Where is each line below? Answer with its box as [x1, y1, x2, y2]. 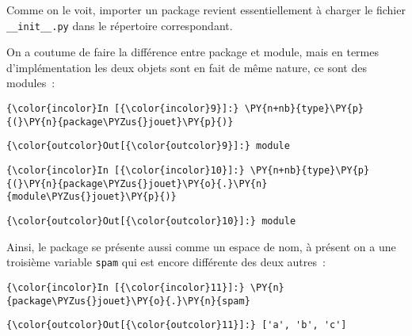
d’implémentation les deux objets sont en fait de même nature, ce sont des [6, 59, 367, 75]
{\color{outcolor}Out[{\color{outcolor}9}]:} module [6, 140, 290, 152]
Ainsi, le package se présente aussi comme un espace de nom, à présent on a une [6, 238, 396, 254]
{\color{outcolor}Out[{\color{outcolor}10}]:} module [6, 215, 296, 227]
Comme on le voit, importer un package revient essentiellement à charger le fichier [6, 2, 406, 17]
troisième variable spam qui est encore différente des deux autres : [6, 254, 326, 270]
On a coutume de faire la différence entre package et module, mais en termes [6, 44, 380, 60]
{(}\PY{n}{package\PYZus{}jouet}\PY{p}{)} [6, 116, 234, 128]
